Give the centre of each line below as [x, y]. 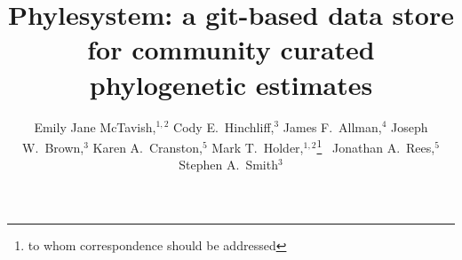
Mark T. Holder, [258, 147]
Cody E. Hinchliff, [224, 126]
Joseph [410, 126]
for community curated [231, 49]
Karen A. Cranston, [147, 147]
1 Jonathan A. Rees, [376, 146]
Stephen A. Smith [228, 165]
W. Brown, [53, 147]
